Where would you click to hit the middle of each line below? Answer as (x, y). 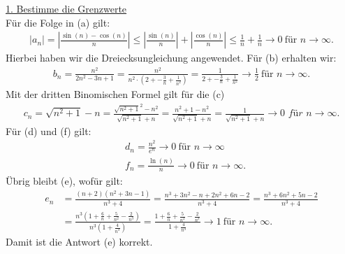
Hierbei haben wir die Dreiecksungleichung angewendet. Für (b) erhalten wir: (171, 58)
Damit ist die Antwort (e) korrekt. (79, 242)
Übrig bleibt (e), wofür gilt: (64, 180)
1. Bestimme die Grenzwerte (66, 8)
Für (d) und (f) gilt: (49, 130)
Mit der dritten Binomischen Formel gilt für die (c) (115, 94)
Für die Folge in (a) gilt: (58, 22)
